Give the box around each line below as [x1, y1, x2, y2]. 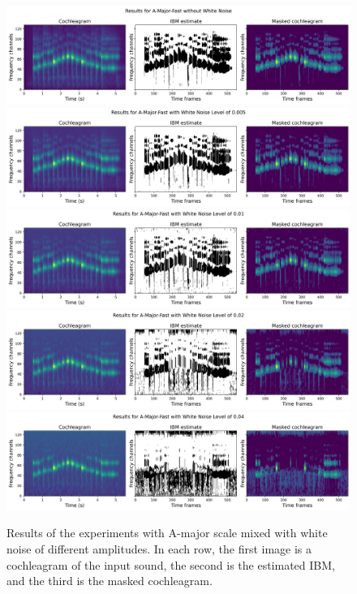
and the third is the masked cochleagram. [6, 572, 213, 589]
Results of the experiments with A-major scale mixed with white [6, 524, 328, 541]
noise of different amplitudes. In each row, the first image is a [6, 540, 312, 557]
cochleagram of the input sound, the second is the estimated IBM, [6, 556, 335, 573]
